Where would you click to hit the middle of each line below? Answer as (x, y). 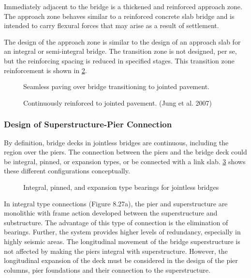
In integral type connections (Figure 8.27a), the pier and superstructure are (116, 203)
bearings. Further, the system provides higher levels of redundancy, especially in (122, 232)
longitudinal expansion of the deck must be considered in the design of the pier (121, 260)
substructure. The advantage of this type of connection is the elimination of (116, 222)
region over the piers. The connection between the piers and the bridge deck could (125, 152)
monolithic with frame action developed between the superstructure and (111, 213)
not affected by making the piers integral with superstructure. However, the (116, 251)
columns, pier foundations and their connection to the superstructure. (107, 270)
